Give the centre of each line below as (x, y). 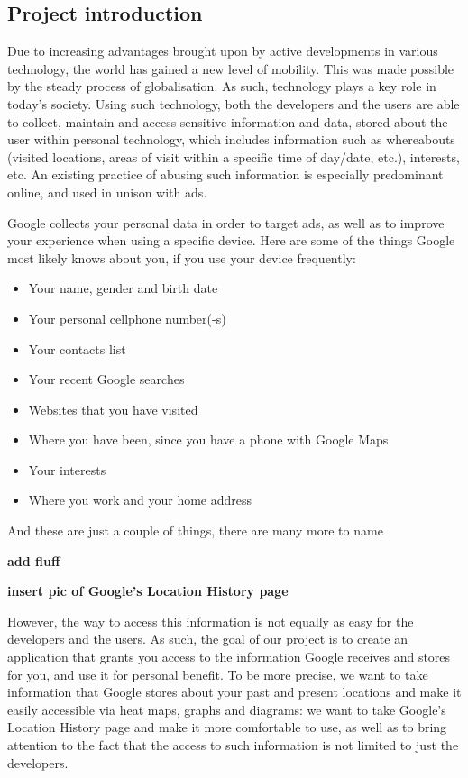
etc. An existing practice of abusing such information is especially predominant (225, 174)
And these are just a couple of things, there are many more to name (195, 531)
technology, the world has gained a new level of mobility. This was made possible (231, 68)
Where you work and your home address (140, 500)
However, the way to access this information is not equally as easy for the (211, 621)
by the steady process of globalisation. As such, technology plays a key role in (222, 86)
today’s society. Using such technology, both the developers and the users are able (234, 103)
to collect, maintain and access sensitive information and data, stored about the (228, 121)
